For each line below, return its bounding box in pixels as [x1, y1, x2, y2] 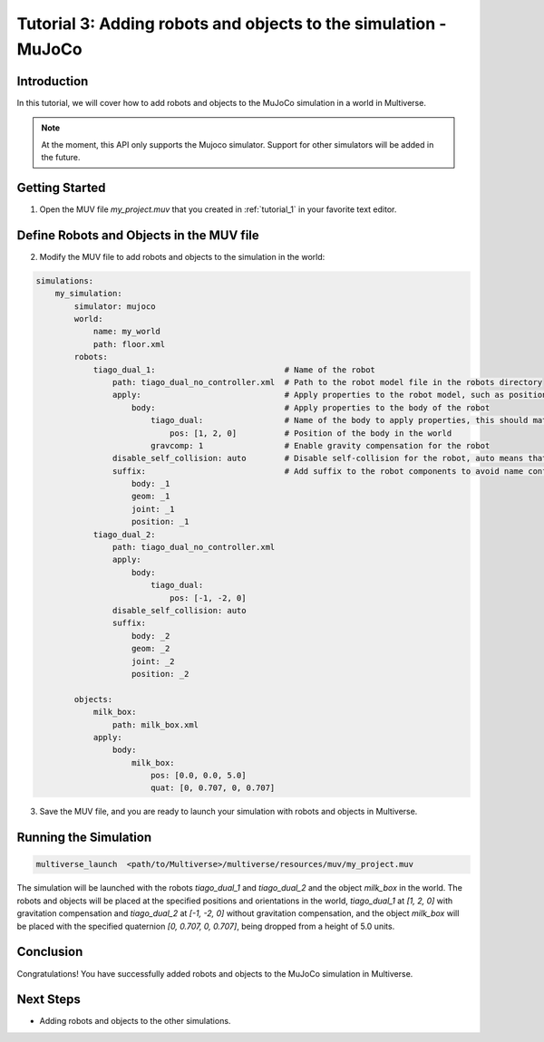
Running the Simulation [16, 830, 152, 845]
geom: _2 [131, 643, 170, 654]
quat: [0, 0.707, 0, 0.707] [150, 783, 276, 793]
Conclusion [16, 944, 83, 960]
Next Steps [16, 992, 81, 1008]
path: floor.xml [92, 339, 166, 349]
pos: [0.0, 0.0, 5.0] [150, 770, 247, 781]
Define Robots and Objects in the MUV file [16, 227, 260, 243]
